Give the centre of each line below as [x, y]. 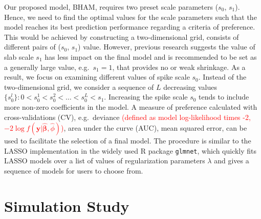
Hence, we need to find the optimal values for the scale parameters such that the [130, 17]
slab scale [19, 56]
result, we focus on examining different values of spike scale [97, 77]
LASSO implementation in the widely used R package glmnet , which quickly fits [130, 150]
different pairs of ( [32, 47]
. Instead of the [222, 77]
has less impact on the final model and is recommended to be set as [151, 56]
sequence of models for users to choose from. [74, 170]
